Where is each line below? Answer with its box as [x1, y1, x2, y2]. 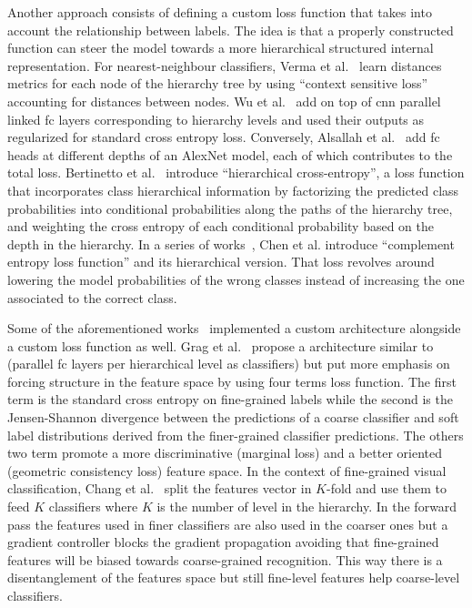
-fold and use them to [326, 479, 447, 498]
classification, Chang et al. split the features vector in [7, 479, 312, 498]
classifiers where [48, 497, 138, 516]
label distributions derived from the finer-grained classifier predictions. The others [7, 425, 464, 444]
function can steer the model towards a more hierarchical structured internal [7, 38, 434, 57]
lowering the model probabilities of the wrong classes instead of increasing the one [7, 269, 465, 289]
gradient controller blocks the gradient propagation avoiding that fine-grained [7, 532, 439, 552]
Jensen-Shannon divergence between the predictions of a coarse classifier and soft [7, 408, 459, 427]
